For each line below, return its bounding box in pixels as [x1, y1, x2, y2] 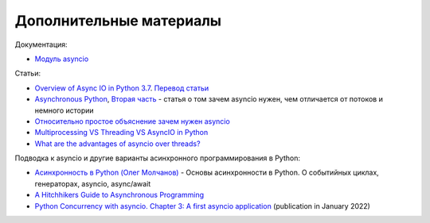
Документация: [14, 40, 68, 49]
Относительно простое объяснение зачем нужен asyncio [34, 116, 230, 126]
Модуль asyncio [34, 54, 89, 63]
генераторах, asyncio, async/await [34, 179, 151, 188]
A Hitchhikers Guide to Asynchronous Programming [34, 190, 205, 200]
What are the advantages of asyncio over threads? [34, 139, 201, 148]
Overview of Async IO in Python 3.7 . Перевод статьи [34, 83, 209, 93]
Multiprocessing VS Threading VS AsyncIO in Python [34, 128, 209, 137]
